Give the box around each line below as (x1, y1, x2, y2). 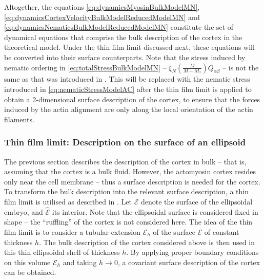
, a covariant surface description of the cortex (117, 256, 260, 267)
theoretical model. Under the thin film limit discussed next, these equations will (4, 42, 255, 52)
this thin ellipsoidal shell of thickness (4, 247, 120, 257)
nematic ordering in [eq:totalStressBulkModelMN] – (4, 62, 167, 72)
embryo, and (4, 206, 43, 217)
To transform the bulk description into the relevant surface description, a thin (4, 186, 249, 197)
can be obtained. (4, 267, 56, 277)
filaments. (4, 114, 34, 124)
